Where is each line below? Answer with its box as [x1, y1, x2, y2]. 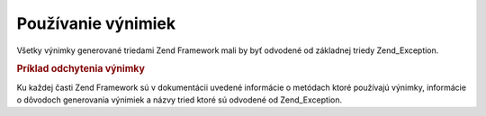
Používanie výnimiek [16, 13, 175, 33]
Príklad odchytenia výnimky [16, 63, 146, 76]
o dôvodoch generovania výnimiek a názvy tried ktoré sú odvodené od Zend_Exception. [16, 94, 342, 105]
